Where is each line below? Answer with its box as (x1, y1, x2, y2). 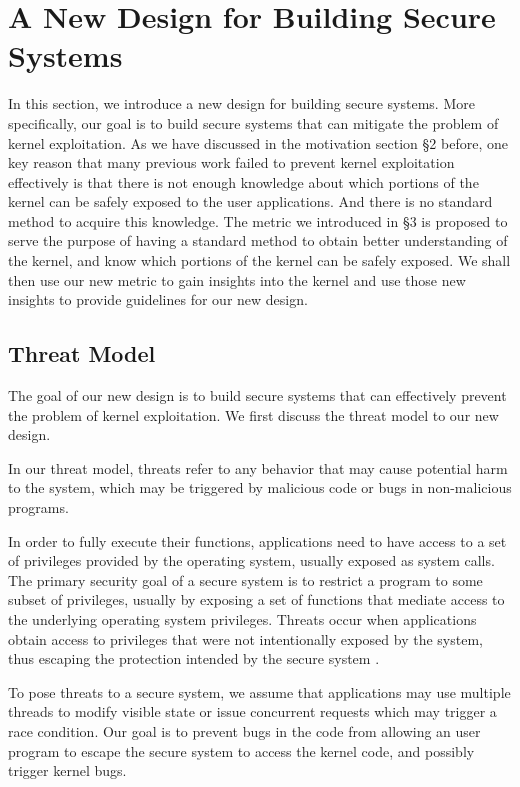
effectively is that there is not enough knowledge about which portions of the (8, 171, 479, 192)
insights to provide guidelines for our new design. (8, 289, 308, 310)
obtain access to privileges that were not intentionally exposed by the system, (8, 628, 483, 649)
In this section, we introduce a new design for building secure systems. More (8, 93, 475, 114)
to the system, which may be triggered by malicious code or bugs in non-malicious (8, 477, 512, 498)
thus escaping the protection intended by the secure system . (8, 648, 380, 669)
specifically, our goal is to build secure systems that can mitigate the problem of (8, 112, 499, 133)
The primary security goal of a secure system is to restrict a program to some (8, 569, 483, 590)
